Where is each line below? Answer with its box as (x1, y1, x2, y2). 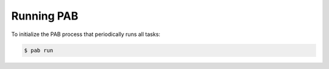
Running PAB (11, 9, 79, 23)
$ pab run (24, 46, 54, 54)
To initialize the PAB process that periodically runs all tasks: (11, 31, 161, 38)
